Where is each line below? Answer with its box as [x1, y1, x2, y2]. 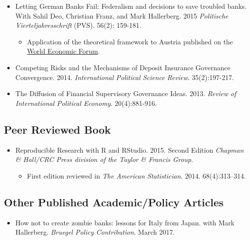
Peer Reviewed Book [4, 121, 111, 137]
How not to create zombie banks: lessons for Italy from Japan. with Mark [15, 217, 234, 227]
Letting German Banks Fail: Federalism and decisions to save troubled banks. [15, 1, 247, 11]
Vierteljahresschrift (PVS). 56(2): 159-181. [15, 20, 142, 30]
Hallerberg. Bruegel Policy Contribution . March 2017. [15, 227, 175, 237]
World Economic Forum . [27, 46, 100, 56]
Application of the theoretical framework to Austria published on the [27, 36, 233, 46]
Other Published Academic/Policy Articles [4, 194, 224, 209]
